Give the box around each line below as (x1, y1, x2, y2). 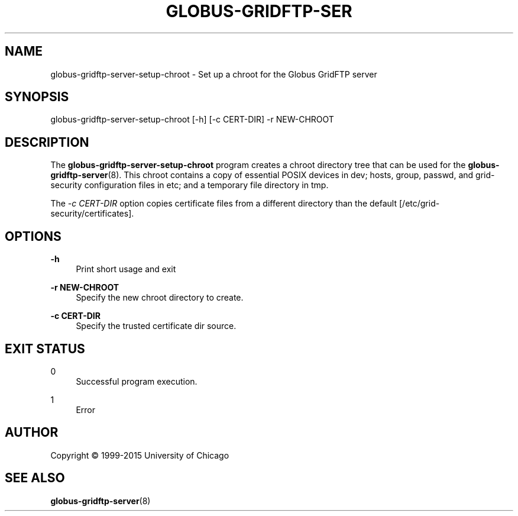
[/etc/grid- (399, 198, 440, 209)
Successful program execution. (76, 376, 198, 386)
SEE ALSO (5, 470, 65, 486)
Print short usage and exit (76, 264, 176, 275)
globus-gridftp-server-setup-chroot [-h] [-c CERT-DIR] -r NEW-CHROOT (50, 114, 334, 125)
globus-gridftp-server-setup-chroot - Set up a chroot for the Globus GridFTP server (50, 69, 377, 79)
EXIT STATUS (5, 341, 85, 356)
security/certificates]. (50, 208, 134, 219)
